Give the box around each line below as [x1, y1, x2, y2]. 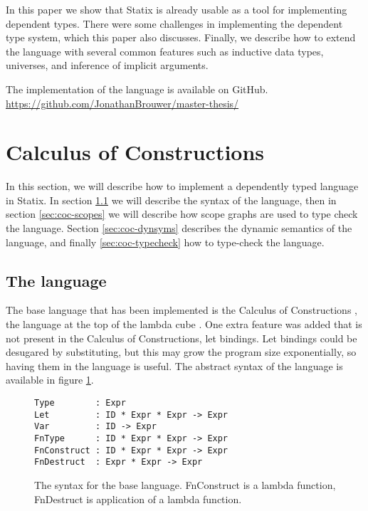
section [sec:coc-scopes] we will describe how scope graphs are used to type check [6, 206, 358, 221]
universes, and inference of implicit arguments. [6, 58, 209, 73]
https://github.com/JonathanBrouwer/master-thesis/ [6, 95, 239, 110]
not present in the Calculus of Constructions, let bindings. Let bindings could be [6, 330, 357, 345]
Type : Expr [34, 398, 126, 409]
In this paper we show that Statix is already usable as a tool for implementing [6, 2, 347, 16]
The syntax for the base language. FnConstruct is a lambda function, [34, 477, 336, 492]
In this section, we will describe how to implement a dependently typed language [6, 179, 359, 194]
